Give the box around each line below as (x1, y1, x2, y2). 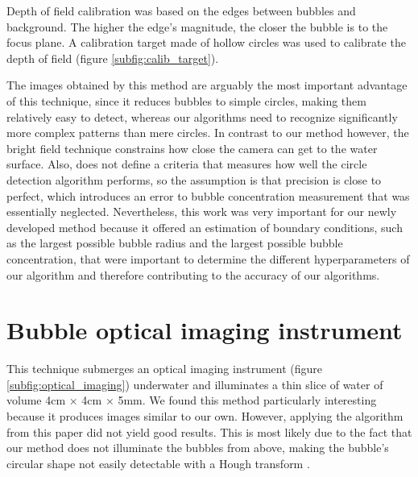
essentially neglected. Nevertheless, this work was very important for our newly (6, 203, 397, 220)
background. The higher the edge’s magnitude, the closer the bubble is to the (6, 18, 388, 35)
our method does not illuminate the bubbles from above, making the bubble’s (6, 439, 389, 456)
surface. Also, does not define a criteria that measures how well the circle (6, 156, 367, 172)
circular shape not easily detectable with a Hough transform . (6, 454, 310, 471)
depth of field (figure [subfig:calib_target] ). (6, 49, 219, 66)
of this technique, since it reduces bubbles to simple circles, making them (6, 92, 366, 109)
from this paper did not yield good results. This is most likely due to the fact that (6, 423, 412, 440)
